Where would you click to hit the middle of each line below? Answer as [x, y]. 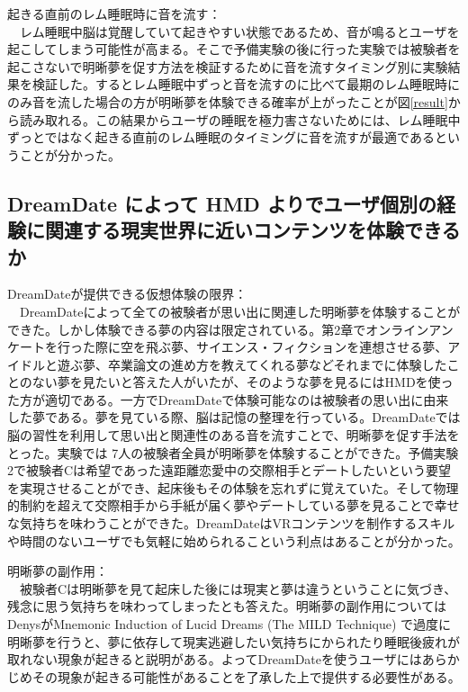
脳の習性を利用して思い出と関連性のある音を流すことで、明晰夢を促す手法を [234, 435]
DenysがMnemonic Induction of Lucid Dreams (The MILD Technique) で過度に [229, 624]
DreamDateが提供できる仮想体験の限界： [127, 294]
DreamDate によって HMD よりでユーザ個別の [222, 203]
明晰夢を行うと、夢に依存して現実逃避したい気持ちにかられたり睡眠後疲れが [234, 641]
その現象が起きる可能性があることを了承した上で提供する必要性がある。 [246, 676]
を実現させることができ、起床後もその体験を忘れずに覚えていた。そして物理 [233, 487]
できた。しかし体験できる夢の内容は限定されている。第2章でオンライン [218, 329]
